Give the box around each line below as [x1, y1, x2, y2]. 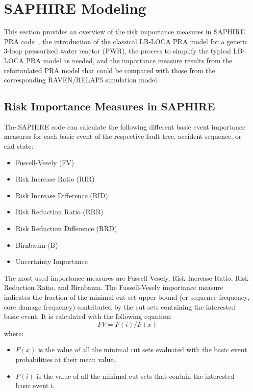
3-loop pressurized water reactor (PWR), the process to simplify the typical [4, 46, 231, 56]
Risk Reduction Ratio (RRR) [15, 207, 103, 217]
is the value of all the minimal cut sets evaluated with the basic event [38, 344, 247, 355]
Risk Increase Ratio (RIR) [15, 174, 95, 184]
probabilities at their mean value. [15, 354, 116, 364]
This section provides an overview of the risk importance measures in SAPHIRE [4, 26, 245, 37]
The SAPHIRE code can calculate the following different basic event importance [4, 121, 246, 131]
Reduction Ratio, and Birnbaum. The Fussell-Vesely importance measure [4, 282, 223, 292]
